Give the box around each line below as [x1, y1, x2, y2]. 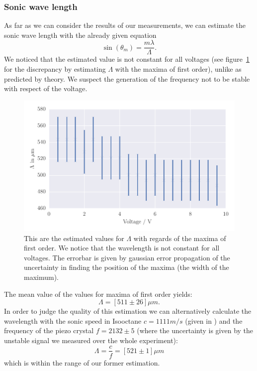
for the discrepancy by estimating [4, 64, 106, 74]
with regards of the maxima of [133, 233, 226, 243]
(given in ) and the [185, 315, 243, 326]
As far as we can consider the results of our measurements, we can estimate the [4, 20, 246, 30]
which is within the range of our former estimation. [4, 357, 160, 368]
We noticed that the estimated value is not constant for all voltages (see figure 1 [4, 54, 250, 64]
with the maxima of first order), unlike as [115, 64, 242, 74]
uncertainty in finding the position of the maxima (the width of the [24, 262, 229, 272]
